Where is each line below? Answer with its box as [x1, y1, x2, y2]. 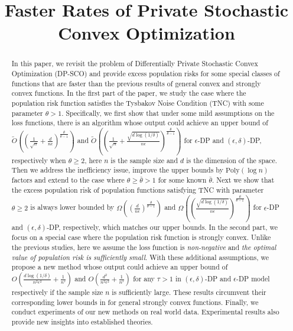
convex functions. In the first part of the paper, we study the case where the [11, 88, 246, 98]
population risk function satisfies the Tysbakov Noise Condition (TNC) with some [11, 98, 264, 108]
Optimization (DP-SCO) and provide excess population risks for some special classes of [11, 69, 280, 79]
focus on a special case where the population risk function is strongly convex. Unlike [11, 232, 271, 242]
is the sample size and [110, 155, 178, 165]
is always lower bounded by [30, 202, 115, 212]
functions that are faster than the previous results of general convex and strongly [11, 78, 261, 88]
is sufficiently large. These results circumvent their [112, 287, 266, 297]
